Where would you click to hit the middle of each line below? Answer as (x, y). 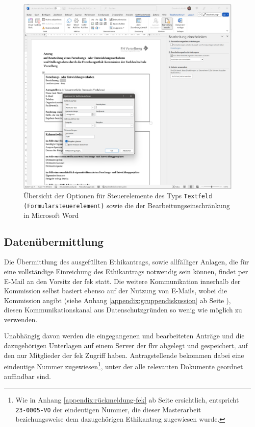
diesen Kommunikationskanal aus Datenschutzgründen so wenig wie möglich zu (123, 310)
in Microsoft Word (51, 215)
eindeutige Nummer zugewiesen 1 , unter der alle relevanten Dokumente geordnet (124, 366)
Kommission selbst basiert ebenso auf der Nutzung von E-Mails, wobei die (115, 291)
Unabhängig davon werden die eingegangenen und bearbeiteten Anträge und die (124, 336)
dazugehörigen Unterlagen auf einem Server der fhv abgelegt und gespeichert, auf (126, 345)
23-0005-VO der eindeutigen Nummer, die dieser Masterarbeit (108, 409)
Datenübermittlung (54, 241)
